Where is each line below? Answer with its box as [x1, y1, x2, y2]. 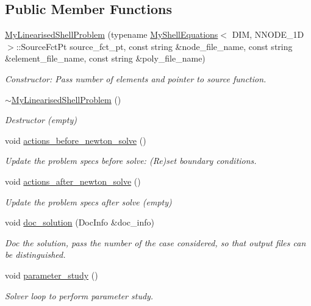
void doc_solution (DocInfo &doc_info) [5, 216, 154, 229]
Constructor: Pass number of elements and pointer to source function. [5, 72, 266, 85]
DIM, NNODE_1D [232, 28, 304, 41]
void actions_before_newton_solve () [5, 133, 146, 146]
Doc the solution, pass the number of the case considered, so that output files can [5, 236, 306, 249]
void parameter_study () [5, 268, 98, 281]
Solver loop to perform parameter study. [5, 289, 154, 302]
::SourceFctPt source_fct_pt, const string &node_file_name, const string [16, 40, 293, 52]
